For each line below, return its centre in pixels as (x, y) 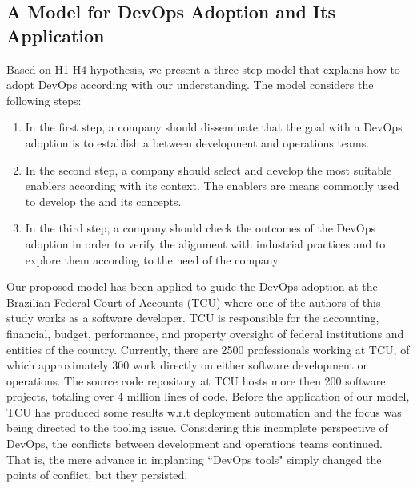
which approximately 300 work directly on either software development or (187, 365)
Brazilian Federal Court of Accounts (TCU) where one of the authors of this (194, 302)
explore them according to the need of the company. (153, 259)
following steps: (44, 100)
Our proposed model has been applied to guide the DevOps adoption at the (192, 286)
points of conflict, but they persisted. (97, 475)
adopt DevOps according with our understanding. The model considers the (190, 85)
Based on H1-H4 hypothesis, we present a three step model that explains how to (203, 69)
